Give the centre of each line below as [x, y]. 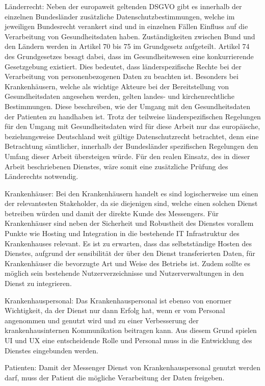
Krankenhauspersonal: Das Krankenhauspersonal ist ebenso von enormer [118, 300]
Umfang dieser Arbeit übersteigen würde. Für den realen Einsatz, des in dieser [127, 156]
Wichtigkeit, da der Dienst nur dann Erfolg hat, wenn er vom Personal [115, 310]
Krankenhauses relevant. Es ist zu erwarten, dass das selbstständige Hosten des [128, 243]
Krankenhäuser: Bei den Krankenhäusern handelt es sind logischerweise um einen [131, 193]
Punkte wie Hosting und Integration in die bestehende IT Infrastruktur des [122, 233]
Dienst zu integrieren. [38, 283]
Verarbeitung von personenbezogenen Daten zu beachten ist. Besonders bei [122, 76]
